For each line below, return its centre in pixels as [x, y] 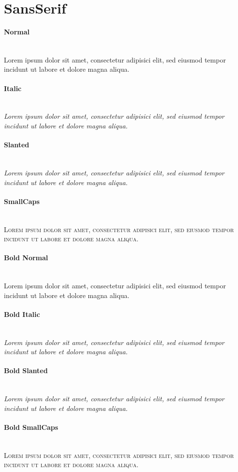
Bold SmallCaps [31, 427]
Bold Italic [22, 314]
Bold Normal [26, 258]
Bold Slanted [26, 370]
